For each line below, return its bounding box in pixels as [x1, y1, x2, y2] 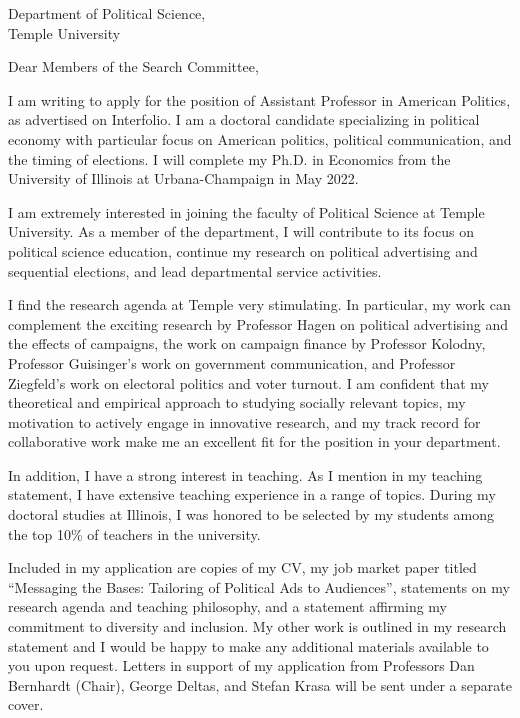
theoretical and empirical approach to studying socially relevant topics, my [8, 392, 466, 413]
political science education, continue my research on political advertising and [8, 240, 478, 261]
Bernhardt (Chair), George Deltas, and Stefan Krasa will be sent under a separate [8, 674, 512, 695]
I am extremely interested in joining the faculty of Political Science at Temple [8, 201, 485, 222]
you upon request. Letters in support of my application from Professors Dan [8, 655, 475, 676]
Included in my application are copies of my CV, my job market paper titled [8, 557, 477, 578]
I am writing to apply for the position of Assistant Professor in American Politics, [8, 89, 511, 110]
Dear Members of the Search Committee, [8, 56, 259, 77]
